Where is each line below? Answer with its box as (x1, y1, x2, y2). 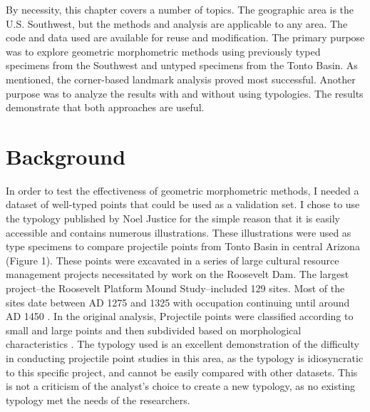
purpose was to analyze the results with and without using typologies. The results (6, 86, 364, 101)
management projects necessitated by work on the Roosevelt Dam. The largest (6, 267, 349, 282)
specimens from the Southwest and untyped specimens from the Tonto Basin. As (6, 58, 358, 73)
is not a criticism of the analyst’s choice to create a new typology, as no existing (6, 378, 356, 393)
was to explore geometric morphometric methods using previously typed (6, 43, 321, 58)
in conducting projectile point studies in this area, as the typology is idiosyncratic (6, 351, 364, 365)
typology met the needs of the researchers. (6, 392, 190, 407)
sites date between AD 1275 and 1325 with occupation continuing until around (6, 294, 350, 309)
